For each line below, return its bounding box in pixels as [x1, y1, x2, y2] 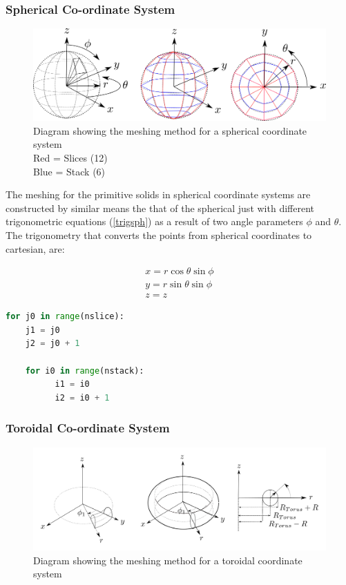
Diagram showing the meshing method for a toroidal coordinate [33, 553, 302, 567]
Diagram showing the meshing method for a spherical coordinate [33, 123, 307, 137]
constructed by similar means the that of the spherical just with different [6, 200, 314, 215]
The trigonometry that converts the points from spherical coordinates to [6, 228, 312, 242]
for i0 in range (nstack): [25, 365, 144, 376]
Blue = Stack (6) [33, 164, 106, 178]
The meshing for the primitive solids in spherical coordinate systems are [6, 187, 311, 202]
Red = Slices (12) [33, 151, 108, 165]
